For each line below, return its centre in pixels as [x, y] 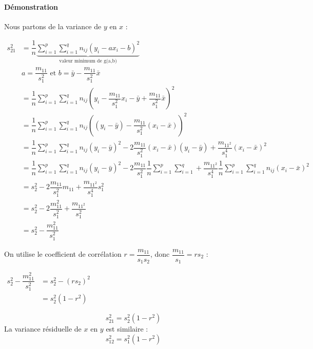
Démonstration [31, 6]
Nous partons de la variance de [53, 26]
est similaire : [127, 329]
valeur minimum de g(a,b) [88, 61]
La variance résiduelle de [43, 329]
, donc [160, 254]
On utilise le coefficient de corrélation [63, 254]
